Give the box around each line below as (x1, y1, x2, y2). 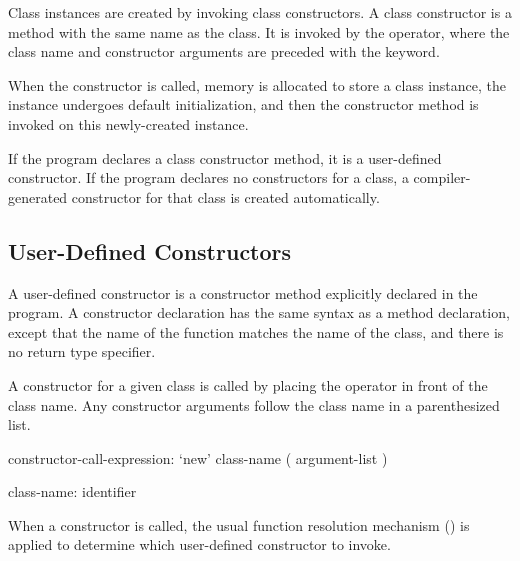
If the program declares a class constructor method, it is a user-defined (8, 147, 442, 168)
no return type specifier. (8, 341, 156, 362)
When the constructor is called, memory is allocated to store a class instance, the (8, 74, 507, 95)
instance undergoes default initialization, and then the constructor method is (8, 94, 479, 115)
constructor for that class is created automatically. (71, 186, 380, 207)
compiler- (413, 167, 471, 188)
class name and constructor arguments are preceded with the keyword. (8, 41, 440, 62)
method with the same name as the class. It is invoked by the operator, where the (8, 21, 510, 42)
